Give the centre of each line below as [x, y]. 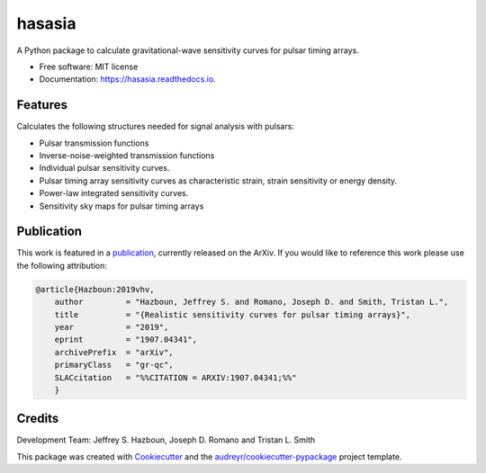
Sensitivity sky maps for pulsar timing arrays [121, 206]
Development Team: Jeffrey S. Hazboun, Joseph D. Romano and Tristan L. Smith [166, 440]
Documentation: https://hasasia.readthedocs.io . [127, 79]
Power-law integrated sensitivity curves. [114, 193]
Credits [38, 419]
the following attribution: [62, 265]
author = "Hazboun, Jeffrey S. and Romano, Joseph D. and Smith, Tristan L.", [252, 302]
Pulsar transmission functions [94, 143]
